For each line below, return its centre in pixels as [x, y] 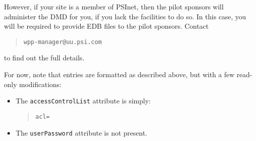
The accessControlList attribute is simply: [83, 101]
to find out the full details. [44, 58]
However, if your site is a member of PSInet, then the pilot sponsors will [114, 6]
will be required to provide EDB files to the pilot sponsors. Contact [106, 26]
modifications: [40, 84]
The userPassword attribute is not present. [81, 132]
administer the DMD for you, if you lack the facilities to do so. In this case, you [125, 16]
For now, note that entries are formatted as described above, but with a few [119, 74]
